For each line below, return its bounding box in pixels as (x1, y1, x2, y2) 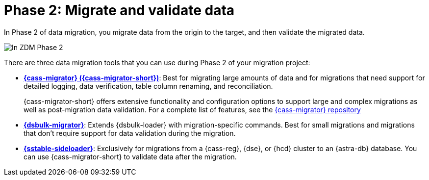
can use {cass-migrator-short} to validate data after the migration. (24, 152, 237, 161)
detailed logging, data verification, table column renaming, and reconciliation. (24, 81, 273, 90)
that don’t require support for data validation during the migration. (24, 129, 236, 137)
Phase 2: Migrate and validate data (4, 2, 235, 19)
